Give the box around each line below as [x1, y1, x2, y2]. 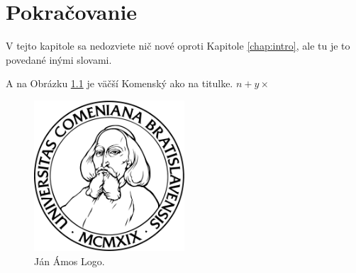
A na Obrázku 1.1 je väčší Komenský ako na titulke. [6, 76, 233, 91]
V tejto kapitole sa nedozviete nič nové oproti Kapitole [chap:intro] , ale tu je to [6, 38, 350, 53]
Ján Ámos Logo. [34, 253, 105, 268]
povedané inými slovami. [6, 52, 112, 67]
